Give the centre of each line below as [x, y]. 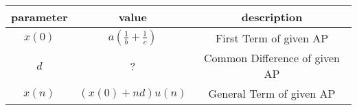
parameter [39, 17]
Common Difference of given [272, 58]
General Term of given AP [272, 93]
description [272, 17]
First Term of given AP [272, 38]
